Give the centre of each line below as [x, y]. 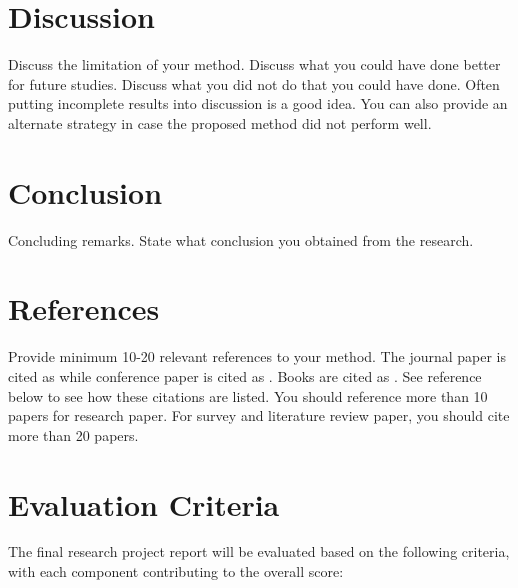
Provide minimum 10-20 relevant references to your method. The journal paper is [257, 356]
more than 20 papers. [73, 434]
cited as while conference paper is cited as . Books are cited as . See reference [245, 375]
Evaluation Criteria [144, 503]
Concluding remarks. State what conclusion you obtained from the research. [241, 239]
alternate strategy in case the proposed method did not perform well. [220, 122]
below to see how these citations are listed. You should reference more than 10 [248, 395]
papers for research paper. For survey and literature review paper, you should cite [259, 415]
